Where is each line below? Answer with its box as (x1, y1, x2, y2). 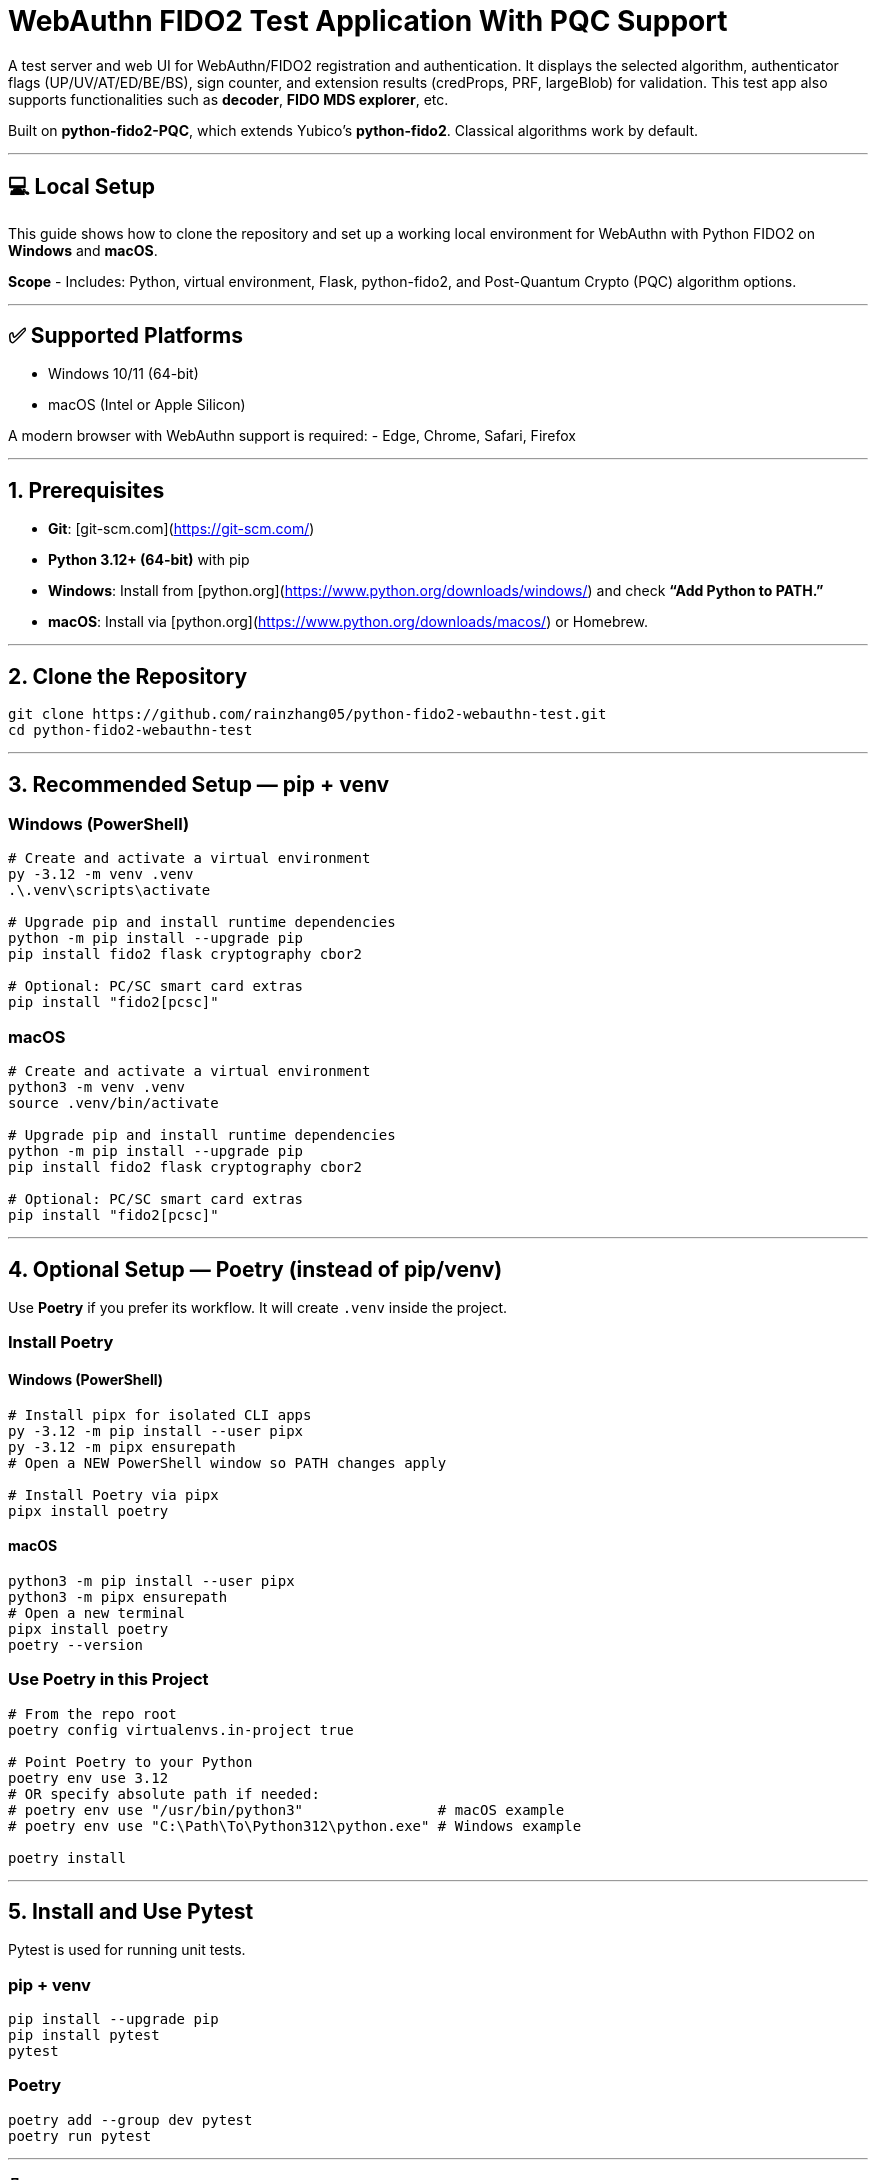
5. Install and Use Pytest (8, 1898, 254, 1924)
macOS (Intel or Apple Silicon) (48, 396, 246, 414)
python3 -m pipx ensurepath (8, 1588, 228, 1605)
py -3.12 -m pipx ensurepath (8, 1438, 236, 1455)
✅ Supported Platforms (8, 323, 244, 349)
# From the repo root (8, 1705, 177, 1722)
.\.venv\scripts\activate (8, 882, 211, 899)
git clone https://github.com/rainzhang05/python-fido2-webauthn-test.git (8, 706, 607, 723)
